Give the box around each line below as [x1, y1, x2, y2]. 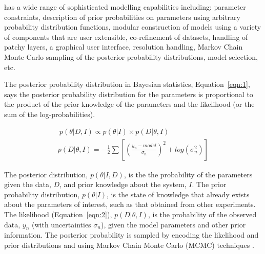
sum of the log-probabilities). [4, 108, 95, 119]
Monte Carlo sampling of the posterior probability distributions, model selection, [4, 51, 258, 62]
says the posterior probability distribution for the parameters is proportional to [4, 88, 253, 99]
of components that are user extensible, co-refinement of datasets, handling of [4, 31, 248, 42]
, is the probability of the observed [148, 209, 257, 219]
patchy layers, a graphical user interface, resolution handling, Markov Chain [4, 41, 243, 52]
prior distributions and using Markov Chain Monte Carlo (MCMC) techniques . [4, 239, 254, 250]
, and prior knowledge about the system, [59, 179, 187, 190]
